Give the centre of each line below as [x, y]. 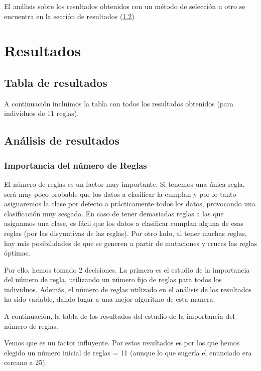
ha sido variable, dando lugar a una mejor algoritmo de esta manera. [110, 299]
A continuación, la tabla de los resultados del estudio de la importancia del [119, 316]
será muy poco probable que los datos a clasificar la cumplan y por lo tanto [120, 194]
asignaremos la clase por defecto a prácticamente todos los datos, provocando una [130, 204]
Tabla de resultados [56, 82]
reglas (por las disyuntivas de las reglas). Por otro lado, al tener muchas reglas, [125, 233]
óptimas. [17, 253]
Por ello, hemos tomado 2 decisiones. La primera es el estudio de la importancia [127, 269]
